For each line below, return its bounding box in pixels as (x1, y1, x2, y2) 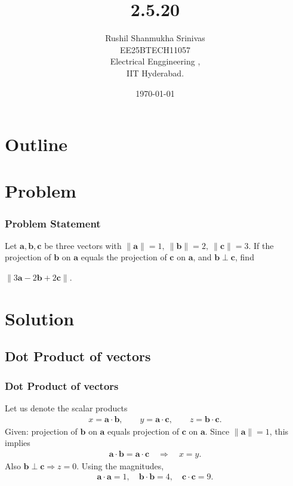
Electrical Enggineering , (110, 55, 201, 67)
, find (235, 251, 254, 263)
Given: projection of (5, 425, 78, 437)
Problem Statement (5, 216, 101, 230)
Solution (5, 306, 75, 330)
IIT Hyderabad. (126, 66, 184, 79)
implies (5, 436, 30, 449)
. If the (248, 239, 274, 251)
